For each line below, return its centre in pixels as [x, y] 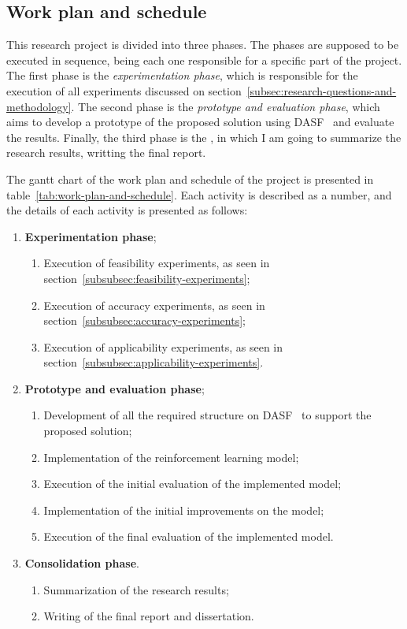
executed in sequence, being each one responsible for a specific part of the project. [204, 60]
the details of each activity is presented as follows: [127, 210]
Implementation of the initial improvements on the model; [184, 510]
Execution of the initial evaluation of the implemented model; [192, 484]
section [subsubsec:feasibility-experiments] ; [147, 278]
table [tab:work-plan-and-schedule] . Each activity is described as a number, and [199, 194]
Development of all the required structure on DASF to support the [207, 415]
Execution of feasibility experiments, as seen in [157, 263]
